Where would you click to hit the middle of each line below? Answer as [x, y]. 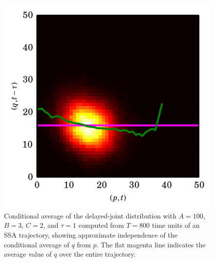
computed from [101, 225]
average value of [28, 254]
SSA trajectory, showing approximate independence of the [91, 234]
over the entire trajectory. [97, 254]
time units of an [176, 225]
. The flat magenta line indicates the [151, 244]
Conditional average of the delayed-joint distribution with [90, 215]
